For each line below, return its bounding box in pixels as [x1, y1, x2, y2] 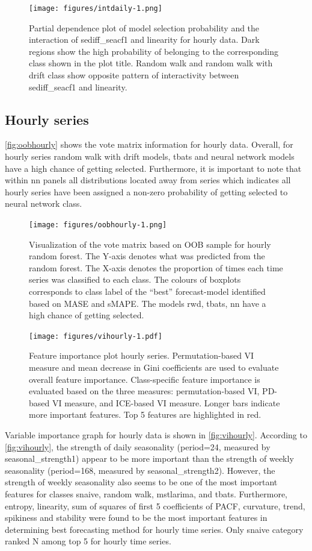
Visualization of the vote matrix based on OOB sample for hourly [29, 238, 271, 250]
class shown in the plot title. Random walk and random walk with [29, 57, 273, 69]
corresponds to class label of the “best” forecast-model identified [29, 285, 266, 298]
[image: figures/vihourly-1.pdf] [29, 332, 162, 341]
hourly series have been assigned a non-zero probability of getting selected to [5, 185, 288, 198]
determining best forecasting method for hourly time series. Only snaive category [5, 523, 304, 535]
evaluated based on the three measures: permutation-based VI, [29, 385, 260, 397]
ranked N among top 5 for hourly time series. [5, 535, 171, 547]
